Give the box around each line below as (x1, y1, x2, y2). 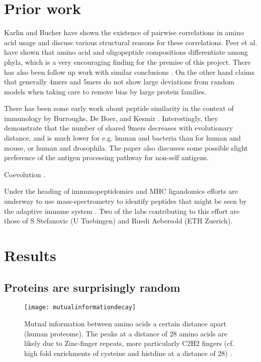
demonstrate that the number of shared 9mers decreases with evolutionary (4, 123, 233, 133)
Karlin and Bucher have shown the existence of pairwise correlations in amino (4, 27, 244, 38)
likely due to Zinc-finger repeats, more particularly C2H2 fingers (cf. (24, 338, 234, 348)
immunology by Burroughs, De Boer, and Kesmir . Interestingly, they (4, 112, 218, 123)
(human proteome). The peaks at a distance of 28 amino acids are (24, 328, 227, 338)
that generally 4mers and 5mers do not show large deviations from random (4, 76, 234, 87)
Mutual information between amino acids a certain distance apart (24, 318, 227, 329)
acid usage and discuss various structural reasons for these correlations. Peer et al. (4, 37, 257, 47)
